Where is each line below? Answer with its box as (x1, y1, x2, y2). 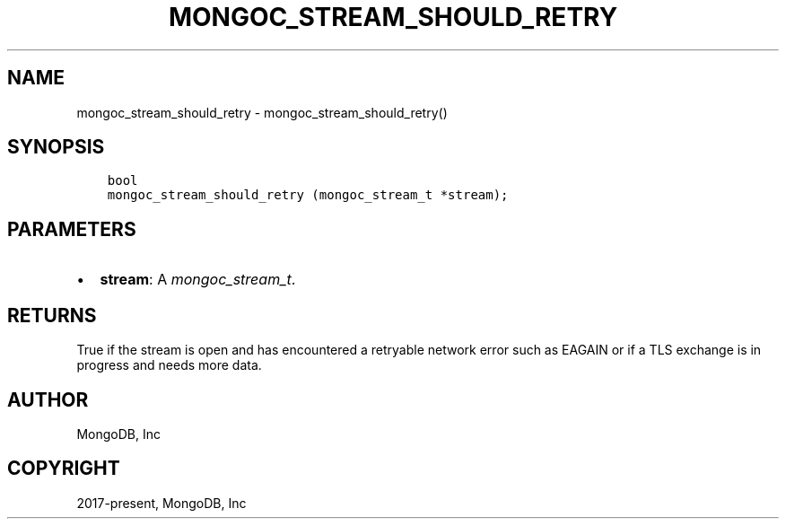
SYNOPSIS (7, 136, 105, 159)
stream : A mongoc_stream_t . (100, 270, 296, 289)
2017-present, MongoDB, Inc (76, 495, 247, 511)
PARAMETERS (7, 217, 136, 241)
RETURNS (7, 303, 97, 327)
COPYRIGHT (7, 457, 120, 480)
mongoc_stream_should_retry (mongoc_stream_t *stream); (107, 188, 509, 203)
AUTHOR (7, 388, 89, 411)
